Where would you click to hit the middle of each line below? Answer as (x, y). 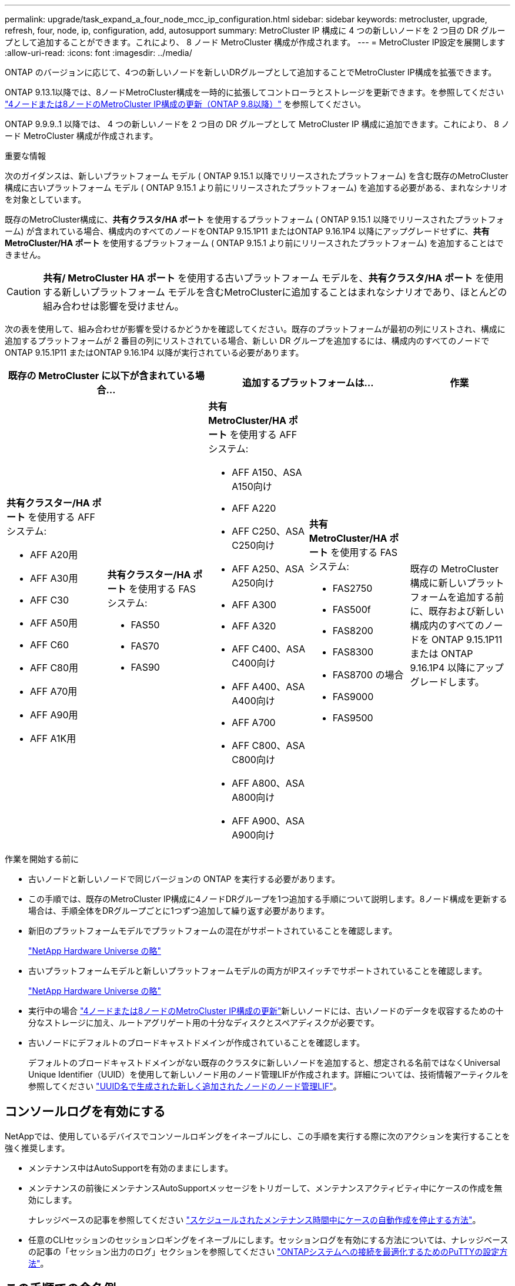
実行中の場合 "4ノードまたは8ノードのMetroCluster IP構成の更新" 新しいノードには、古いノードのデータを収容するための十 (266, 1011)
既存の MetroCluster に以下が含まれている (101, 376)
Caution (24, 291)
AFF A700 (254, 722)
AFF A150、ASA (267, 472)
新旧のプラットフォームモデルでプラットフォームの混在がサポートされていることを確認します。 (213, 931)
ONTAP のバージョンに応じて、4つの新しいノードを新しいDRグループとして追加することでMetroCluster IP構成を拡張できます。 (251, 72)
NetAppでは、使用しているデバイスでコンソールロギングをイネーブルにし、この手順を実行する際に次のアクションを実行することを (257, 1136)
